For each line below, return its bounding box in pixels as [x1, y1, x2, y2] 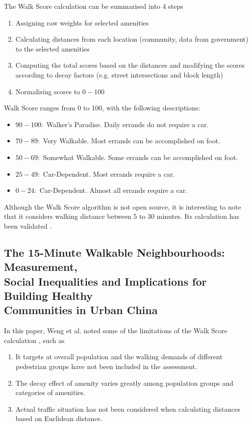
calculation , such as [4, 335, 65, 345]
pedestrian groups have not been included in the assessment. [15, 361, 197, 372]
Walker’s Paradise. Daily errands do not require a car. [46, 119, 209, 129]
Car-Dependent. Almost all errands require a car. [39, 185, 188, 195]
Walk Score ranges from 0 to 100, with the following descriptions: [4, 103, 201, 113]
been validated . [4, 220, 52, 231]
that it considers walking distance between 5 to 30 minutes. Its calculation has [4, 211, 239, 221]
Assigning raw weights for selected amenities [15, 17, 149, 27]
